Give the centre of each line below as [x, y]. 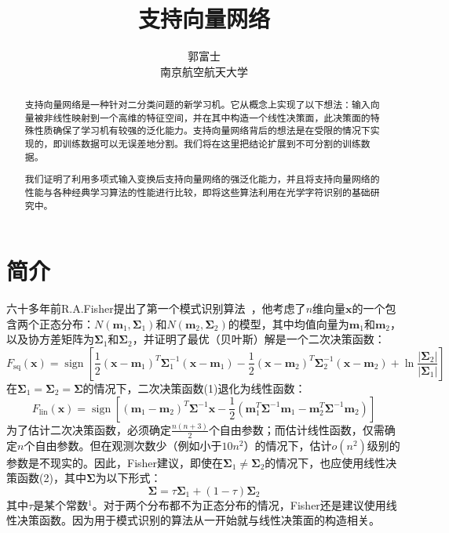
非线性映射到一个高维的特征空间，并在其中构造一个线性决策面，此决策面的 [207, 117]
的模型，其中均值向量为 [288, 323]
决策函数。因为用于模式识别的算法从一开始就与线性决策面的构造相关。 [198, 520]
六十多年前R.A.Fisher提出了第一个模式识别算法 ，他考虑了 [156, 308]
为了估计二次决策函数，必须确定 [89, 429]
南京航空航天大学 [204, 71]
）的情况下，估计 [288, 445]
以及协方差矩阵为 [50, 339]
